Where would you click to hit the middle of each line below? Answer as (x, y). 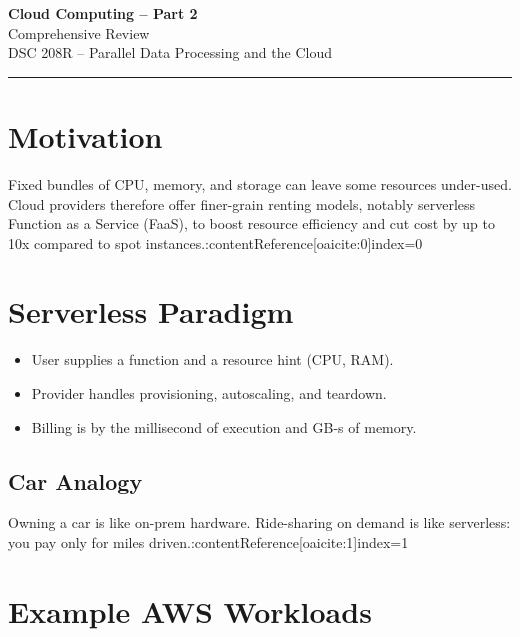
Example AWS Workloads (190, 610)
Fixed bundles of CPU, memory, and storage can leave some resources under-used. (260, 183)
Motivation (85, 135)
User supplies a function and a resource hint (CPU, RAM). (212, 359)
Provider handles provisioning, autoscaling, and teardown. (209, 393)
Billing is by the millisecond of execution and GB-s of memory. (224, 426)
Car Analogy (75, 480)
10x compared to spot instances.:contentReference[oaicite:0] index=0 (215, 242)
